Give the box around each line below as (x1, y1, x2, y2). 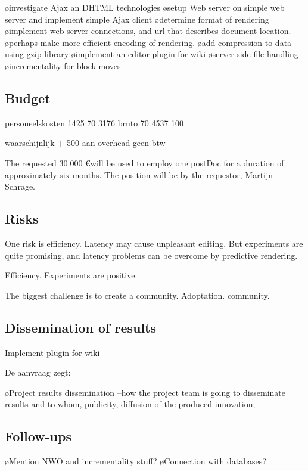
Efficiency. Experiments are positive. (5, 269, 138, 281)
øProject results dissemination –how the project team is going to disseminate (5, 386, 285, 398)
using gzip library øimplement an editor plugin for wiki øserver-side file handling (5, 48, 298, 60)
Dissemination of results (5, 318, 157, 336)
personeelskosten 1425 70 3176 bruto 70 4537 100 (5, 116, 184, 129)
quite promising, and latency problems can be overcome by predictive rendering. (5, 249, 298, 261)
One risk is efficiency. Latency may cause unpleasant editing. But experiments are (5, 237, 303, 249)
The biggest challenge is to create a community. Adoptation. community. (5, 289, 270, 301)
